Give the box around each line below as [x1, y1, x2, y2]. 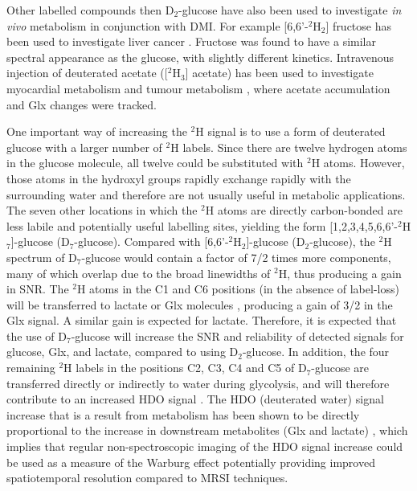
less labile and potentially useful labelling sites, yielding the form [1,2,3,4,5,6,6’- [6, 217, 398, 234]
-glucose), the [309, 233, 375, 250]
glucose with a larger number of [6, 138, 162, 155]
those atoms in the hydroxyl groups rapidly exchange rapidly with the [6, 170, 351, 186]
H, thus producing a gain [278, 264, 402, 281]
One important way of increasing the [6, 123, 187, 140]
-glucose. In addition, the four [242, 343, 390, 360]
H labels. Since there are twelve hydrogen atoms [170, 138, 407, 155]
